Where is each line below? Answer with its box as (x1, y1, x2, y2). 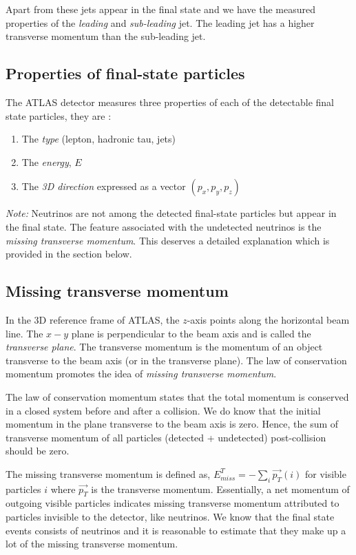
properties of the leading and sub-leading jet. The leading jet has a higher (6, 15, 315, 30)
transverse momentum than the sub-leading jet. (6, 29, 206, 43)
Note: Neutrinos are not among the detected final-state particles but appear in (6, 206, 337, 220)
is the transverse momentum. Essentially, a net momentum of (91, 481, 350, 496)
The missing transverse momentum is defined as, (6, 466, 211, 481)
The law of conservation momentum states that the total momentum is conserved (6, 389, 349, 404)
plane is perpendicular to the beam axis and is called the (71, 326, 311, 340)
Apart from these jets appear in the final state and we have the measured (6, 2, 315, 16)
